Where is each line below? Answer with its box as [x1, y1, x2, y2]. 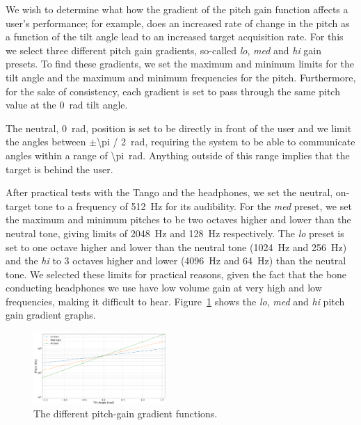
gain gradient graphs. [6, 307, 96, 322]
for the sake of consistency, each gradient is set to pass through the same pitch [6, 83, 340, 98]
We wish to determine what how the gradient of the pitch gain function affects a [6, 2, 348, 16]
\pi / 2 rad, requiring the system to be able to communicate [97, 134, 355, 149]
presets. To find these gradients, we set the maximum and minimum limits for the [6, 56, 355, 71]
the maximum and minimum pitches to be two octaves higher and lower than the [6, 212, 351, 227]
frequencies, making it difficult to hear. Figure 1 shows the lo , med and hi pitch [6, 294, 345, 308]
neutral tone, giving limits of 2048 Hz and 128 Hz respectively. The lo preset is [6, 225, 344, 240]
